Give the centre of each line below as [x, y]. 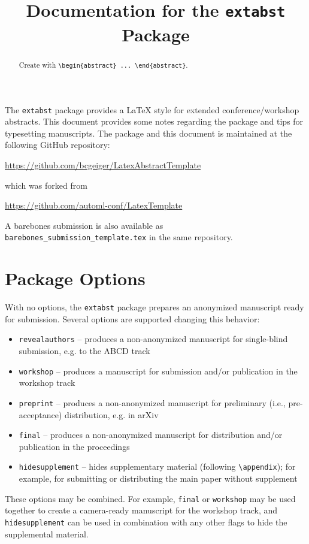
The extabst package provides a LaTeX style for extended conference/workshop [152, 109]
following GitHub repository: [57, 145]
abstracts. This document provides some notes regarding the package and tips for [154, 121]
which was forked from [46, 185]
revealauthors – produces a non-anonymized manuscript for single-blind [153, 339]
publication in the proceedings [74, 446]
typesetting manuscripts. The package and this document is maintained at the [149, 133]
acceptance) [40, 414]
